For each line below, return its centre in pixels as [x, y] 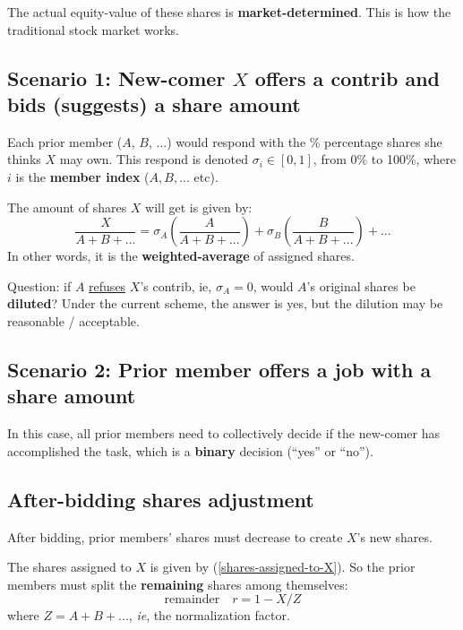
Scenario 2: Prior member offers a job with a [219, 369]
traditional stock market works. [93, 29]
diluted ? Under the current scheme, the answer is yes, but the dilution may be [225, 303]
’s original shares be [361, 285]
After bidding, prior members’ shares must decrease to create [175, 536]
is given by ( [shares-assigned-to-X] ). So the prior [283, 567]
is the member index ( [82, 176]
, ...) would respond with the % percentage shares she [295, 141]
